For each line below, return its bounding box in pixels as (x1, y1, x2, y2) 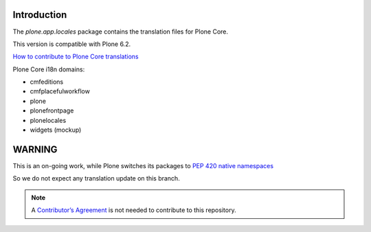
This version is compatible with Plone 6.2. (12, 40, 131, 48)
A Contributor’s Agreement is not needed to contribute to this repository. (31, 206, 236, 214)
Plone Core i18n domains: (12, 65, 85, 73)
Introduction (12, 9, 67, 21)
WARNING (12, 143, 58, 155)
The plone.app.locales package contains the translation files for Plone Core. (12, 27, 229, 36)
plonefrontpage (30, 106, 74, 115)
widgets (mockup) (30, 126, 82, 134)
